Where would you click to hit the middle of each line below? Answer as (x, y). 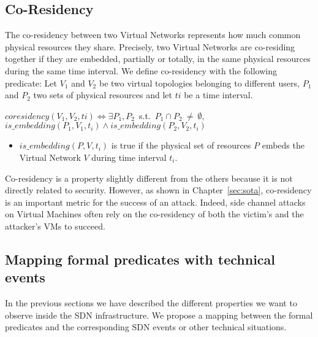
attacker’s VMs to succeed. (55, 226)
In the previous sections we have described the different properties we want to (151, 303)
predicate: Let (31, 83)
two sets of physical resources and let (103, 95)
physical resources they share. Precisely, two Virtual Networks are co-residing (150, 46)
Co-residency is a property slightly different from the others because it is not (149, 178)
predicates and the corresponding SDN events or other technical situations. (146, 327)
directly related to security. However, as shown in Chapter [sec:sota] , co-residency (158, 190)
